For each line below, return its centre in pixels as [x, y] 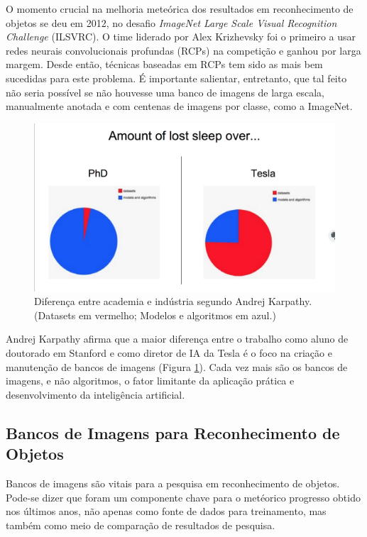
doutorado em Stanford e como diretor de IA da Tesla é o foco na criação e [169, 352]
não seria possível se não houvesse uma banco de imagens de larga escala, [165, 92]
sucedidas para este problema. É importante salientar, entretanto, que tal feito [176, 78]
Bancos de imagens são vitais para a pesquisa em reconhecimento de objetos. [173, 483]
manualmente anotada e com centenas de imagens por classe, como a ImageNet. [179, 106]
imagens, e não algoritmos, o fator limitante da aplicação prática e [150, 381]
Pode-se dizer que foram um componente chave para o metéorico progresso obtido [183, 497]
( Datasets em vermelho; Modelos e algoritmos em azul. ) [155, 315]
